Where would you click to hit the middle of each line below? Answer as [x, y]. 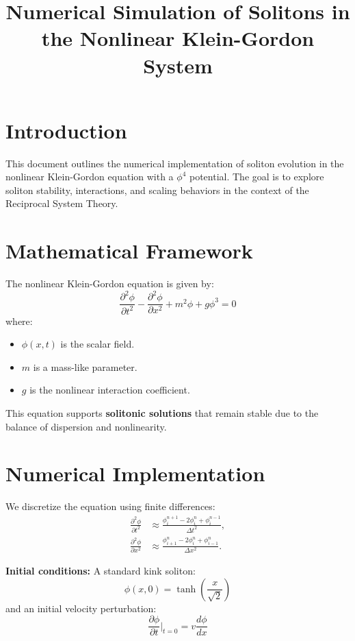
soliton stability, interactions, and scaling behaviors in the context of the [157, 190]
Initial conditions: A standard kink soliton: [101, 570]
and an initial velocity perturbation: [81, 608]
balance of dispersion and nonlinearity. [86, 426]
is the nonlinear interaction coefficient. [110, 390]
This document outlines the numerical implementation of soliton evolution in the [175, 163]
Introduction [66, 130]
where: [19, 320]
